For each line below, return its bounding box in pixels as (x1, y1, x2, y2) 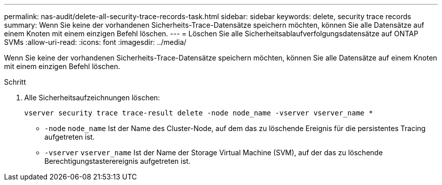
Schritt (4, 78, 26, 86)
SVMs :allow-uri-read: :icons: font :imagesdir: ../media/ (4, 38, 187, 46)
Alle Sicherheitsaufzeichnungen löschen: (24, 93, 160, 102)
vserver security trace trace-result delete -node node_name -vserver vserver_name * (24, 109, 373, 117)
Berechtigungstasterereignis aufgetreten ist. (44, 157, 191, 165)
